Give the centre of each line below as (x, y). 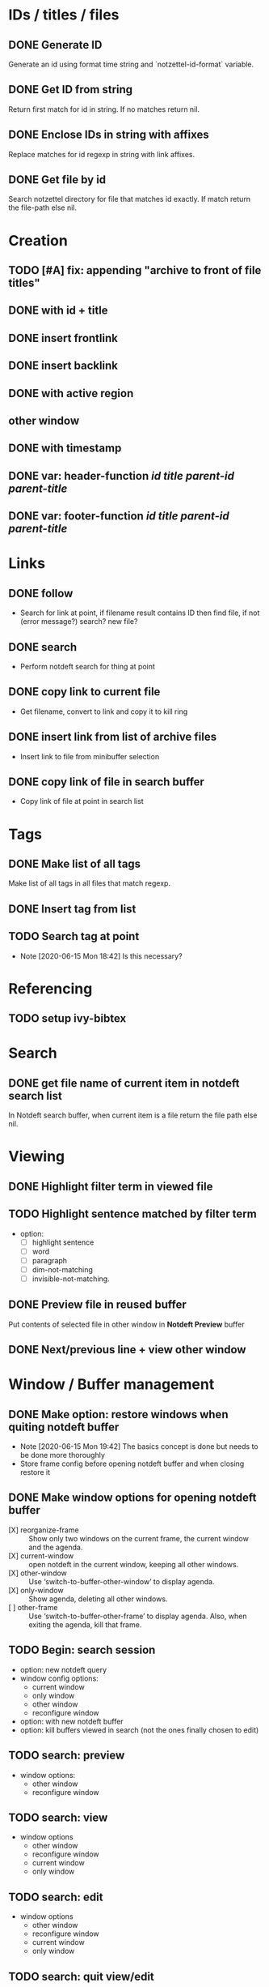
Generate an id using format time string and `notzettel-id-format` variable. (131, 64)
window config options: (59, 1678)
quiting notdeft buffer (64, 1427)
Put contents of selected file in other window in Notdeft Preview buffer (126, 1324)
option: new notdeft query (63, 1669)
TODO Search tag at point (74, 936)
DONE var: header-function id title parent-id (122, 476)
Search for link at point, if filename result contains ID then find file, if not (140, 613)
